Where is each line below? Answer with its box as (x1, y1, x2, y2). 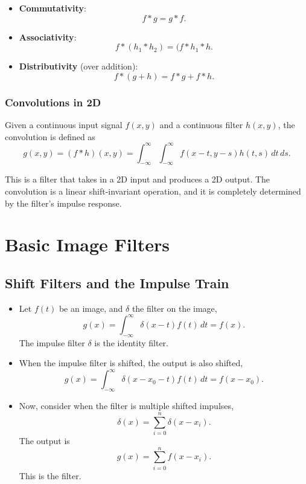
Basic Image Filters (5, 232, 170, 257)
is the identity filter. (94, 336, 168, 349)
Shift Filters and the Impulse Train (5, 274, 229, 292)
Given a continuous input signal (5, 118, 123, 131)
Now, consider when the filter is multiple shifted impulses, (19, 399, 234, 412)
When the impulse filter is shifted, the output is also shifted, (19, 357, 243, 369)
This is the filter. (19, 469, 81, 482)
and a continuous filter (159, 118, 243, 131)
